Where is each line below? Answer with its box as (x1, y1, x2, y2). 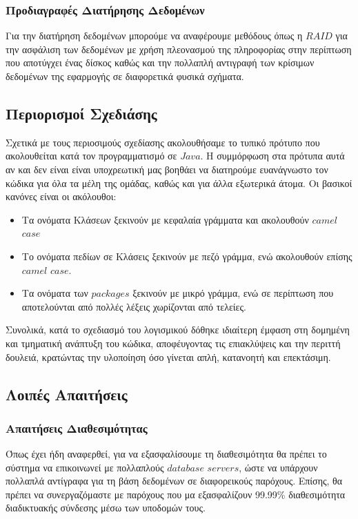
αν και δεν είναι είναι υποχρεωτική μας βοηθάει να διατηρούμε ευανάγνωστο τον (6, 161, 328, 176)
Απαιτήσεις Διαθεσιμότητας (6, 419, 148, 436)
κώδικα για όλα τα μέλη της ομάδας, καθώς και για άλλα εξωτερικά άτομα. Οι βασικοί (6, 175, 352, 190)
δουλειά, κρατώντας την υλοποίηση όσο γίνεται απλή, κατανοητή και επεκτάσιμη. (6, 349, 331, 364)
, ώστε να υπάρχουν (239, 460, 318, 474)
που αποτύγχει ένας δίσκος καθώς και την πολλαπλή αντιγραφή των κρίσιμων (6, 55, 315, 70)
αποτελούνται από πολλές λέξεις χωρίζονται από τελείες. (21, 299, 246, 313)
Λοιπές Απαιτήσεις (6, 383, 128, 404)
